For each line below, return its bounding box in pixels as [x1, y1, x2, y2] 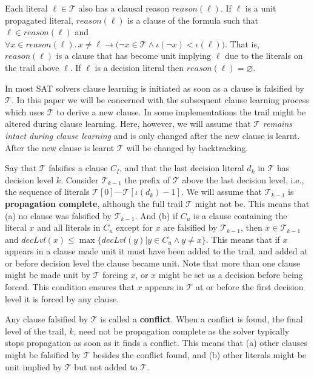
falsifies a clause [48, 161, 108, 174]
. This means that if [205, 233, 280, 245]
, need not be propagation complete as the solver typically [73, 324, 290, 337]
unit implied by [5, 360, 62, 373]
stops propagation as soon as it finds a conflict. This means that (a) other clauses [5, 336, 307, 349]
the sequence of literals [5, 185, 90, 198]
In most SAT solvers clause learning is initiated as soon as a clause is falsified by [5, 81, 304, 94]
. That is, [225, 37, 259, 50]
